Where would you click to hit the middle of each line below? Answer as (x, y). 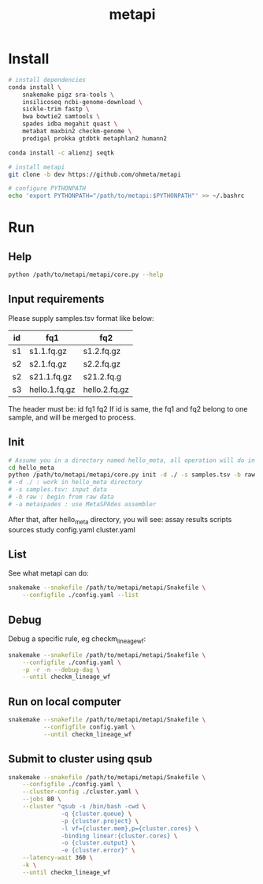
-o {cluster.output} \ (98, 843)
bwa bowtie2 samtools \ (61, 117)
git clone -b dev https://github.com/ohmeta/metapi (94, 174)
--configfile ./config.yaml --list (81, 595)
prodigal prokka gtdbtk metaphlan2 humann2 (95, 138)
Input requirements (56, 299)
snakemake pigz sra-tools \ (68, 95)
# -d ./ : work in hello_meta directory (76, 483)
